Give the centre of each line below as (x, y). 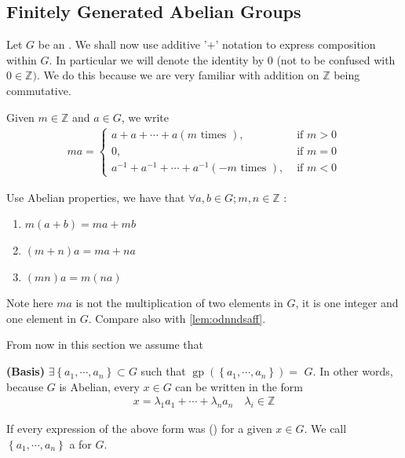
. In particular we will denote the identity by (157, 59)
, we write (145, 117)
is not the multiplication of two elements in (179, 303)
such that (163, 371)
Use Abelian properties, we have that (96, 197)
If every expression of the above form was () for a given (139, 429)
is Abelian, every (99, 386)
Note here (30, 303)
